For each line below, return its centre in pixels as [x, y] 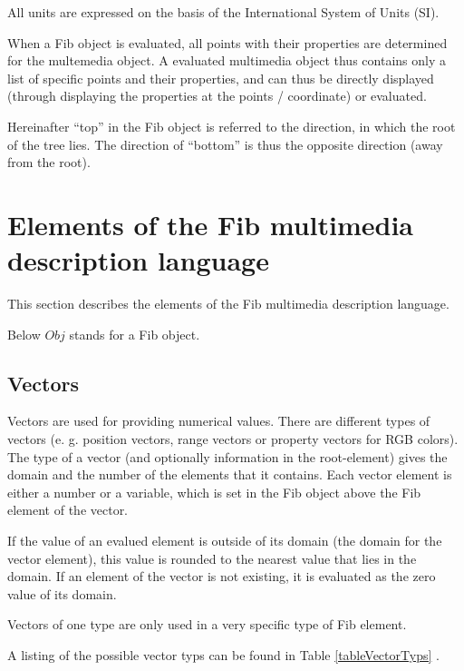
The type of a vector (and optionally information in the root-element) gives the [227, 456]
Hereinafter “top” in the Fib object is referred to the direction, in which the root [232, 126]
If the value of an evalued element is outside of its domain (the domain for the [225, 541]
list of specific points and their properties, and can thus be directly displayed [221, 78]
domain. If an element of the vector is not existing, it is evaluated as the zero [222, 576]
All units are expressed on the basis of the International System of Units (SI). [223, 12]
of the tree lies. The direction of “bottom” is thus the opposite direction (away [225, 144]
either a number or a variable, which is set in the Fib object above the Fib [214, 492]
